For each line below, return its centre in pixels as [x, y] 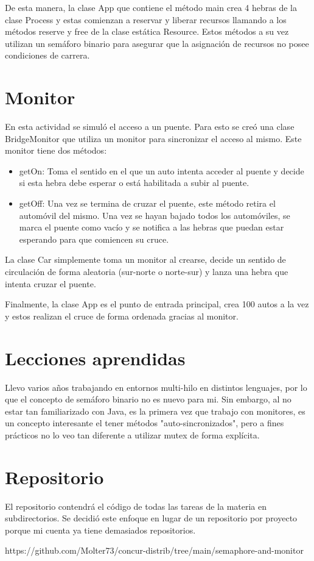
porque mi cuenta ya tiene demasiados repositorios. [100, 530]
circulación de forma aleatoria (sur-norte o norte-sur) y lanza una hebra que [147, 272]
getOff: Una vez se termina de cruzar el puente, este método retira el [147, 203]
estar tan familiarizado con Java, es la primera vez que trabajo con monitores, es [155, 411]
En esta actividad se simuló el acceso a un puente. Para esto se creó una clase [150, 127]
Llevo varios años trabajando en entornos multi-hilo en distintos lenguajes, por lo [156, 387]
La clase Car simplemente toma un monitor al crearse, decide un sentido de [145, 259]
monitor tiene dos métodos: [56, 150]
